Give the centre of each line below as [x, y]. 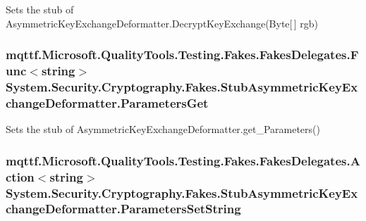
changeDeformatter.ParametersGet [107, 102]
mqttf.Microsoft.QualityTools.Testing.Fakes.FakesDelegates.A [183, 160]
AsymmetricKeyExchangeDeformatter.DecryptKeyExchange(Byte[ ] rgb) [162, 23]
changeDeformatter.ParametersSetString [123, 209]
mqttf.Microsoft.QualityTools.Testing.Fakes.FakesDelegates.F [182, 55]
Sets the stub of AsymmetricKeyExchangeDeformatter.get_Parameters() [163, 129]
